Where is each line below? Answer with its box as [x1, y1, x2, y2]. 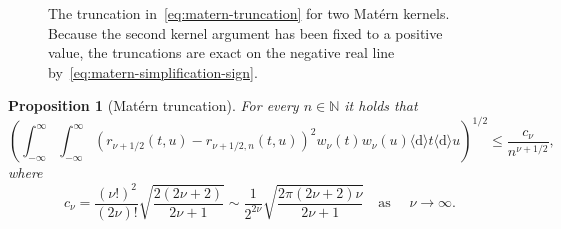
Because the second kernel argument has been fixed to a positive [48, 22, 443, 43]
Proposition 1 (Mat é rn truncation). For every [8, 95, 299, 116]
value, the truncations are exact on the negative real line [48, 42, 395, 63]
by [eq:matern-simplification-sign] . [48, 61, 258, 82]
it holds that [344, 95, 418, 116]
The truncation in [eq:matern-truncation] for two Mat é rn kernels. [48, 3, 450, 23]
